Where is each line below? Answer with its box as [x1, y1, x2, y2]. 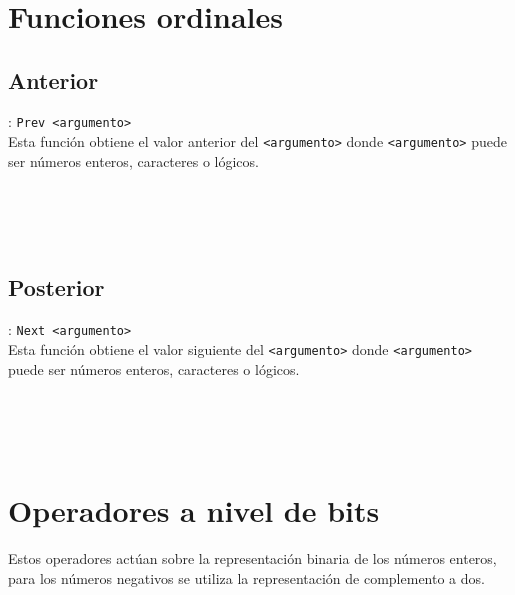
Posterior [8, 272, 105, 303]
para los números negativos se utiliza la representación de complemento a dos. [8, 567, 485, 588]
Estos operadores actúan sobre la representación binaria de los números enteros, [8, 548, 497, 569]
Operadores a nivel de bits [8, 490, 380, 531]
